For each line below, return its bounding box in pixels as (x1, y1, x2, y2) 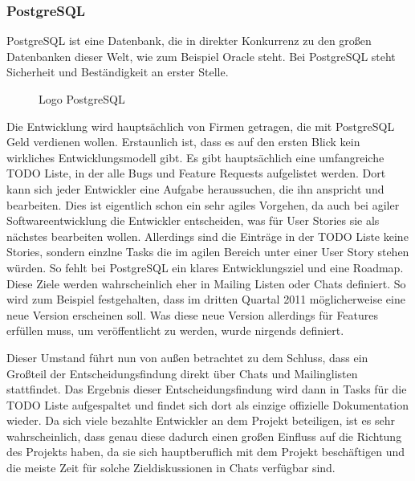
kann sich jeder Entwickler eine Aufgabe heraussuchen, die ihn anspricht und (6, 180, 384, 197)
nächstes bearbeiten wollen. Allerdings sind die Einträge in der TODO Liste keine (6, 227, 409, 244)
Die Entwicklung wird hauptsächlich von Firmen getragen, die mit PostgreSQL (6, 117, 395, 134)
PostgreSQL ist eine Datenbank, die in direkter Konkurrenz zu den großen (6, 32, 372, 49)
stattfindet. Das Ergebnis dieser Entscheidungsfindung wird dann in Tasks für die (6, 381, 407, 397)
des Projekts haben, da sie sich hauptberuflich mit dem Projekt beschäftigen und (6, 443, 405, 460)
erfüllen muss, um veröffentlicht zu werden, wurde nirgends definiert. (6, 322, 344, 339)
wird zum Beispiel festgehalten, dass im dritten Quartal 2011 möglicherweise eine (6, 291, 405, 308)
